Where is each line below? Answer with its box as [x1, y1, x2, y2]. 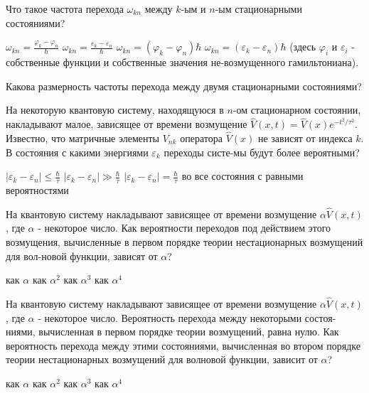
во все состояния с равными [181, 168, 304, 183]
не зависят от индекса [257, 131, 353, 145]
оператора [180, 131, 223, 145]
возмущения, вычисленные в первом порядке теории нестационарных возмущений [6, 235, 363, 249]
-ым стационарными [215, 1, 302, 16]
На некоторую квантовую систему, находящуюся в [6, 102, 224, 117]
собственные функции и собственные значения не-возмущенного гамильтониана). [6, 55, 359, 70]
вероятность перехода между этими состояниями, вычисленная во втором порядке [6, 338, 361, 352]
